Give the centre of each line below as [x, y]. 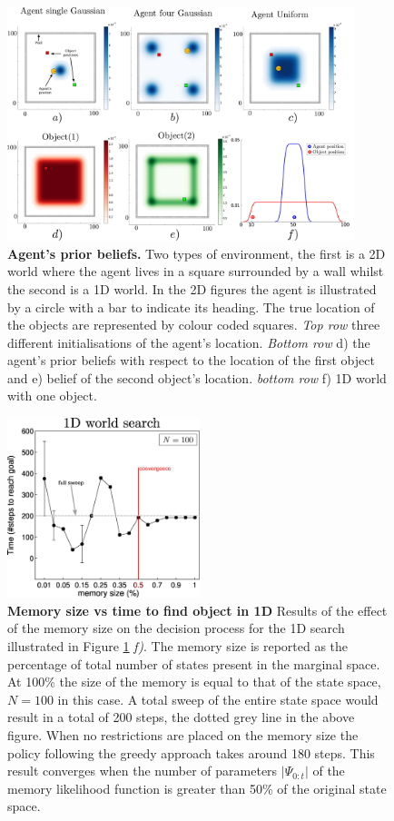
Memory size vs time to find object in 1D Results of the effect [197, 610]
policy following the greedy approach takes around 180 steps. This [191, 752]
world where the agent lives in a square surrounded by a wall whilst [196, 271]
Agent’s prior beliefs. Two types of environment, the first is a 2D [197, 253]
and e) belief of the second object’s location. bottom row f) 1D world [197, 377]
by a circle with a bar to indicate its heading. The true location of [191, 307]
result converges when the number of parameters [143, 771]
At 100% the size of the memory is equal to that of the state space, [194, 682]
